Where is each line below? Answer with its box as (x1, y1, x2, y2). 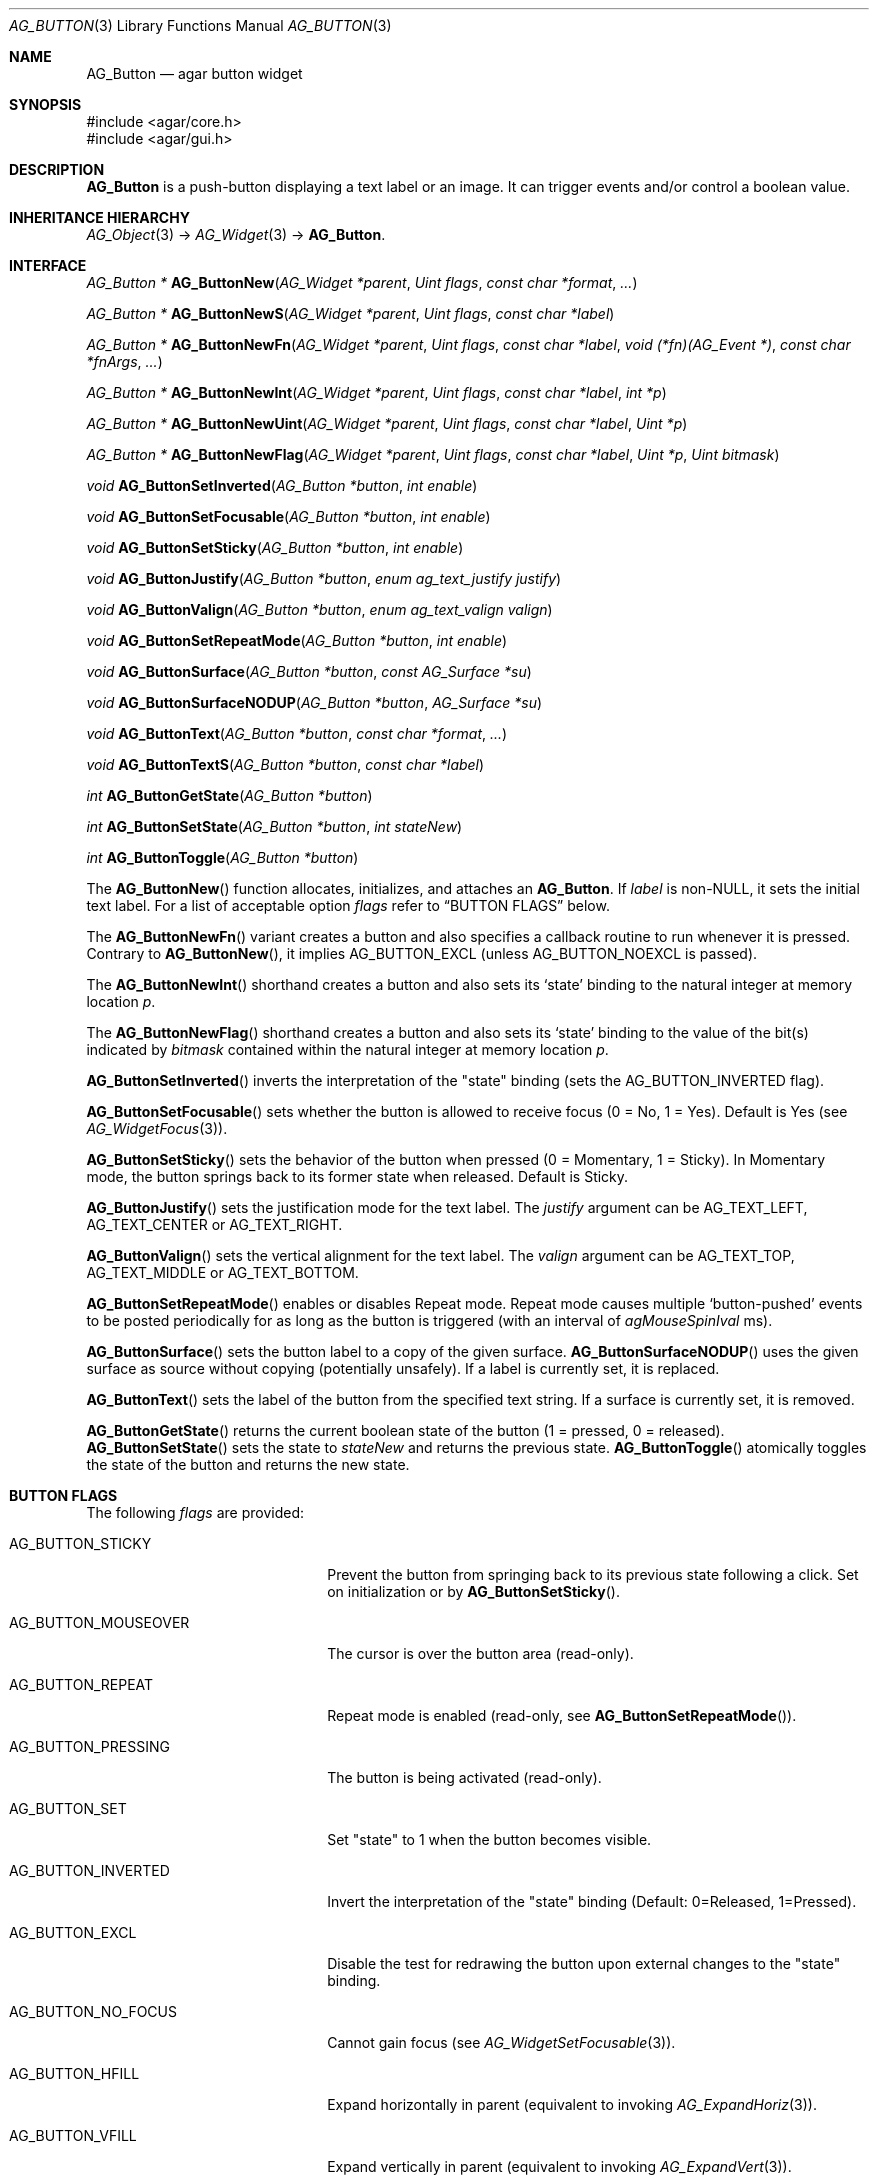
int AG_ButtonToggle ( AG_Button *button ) (86, 849, 359, 866)
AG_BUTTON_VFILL (9, 2127, 137, 2144)
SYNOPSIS (9, 96, 82, 113)
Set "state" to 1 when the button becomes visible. (327, 1831, 652, 1848)
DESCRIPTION (9, 161, 105, 178)
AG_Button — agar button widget (86, 65, 303, 82)
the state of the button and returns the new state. (86, 1456, 410, 1473)
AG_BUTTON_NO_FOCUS (9, 2003, 177, 2020)
